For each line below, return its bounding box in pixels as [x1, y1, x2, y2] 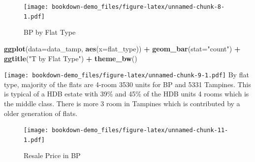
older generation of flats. [4, 108, 78, 118]
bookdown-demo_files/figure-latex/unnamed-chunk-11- [52, 127, 228, 134]
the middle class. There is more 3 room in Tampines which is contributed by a [4, 98, 240, 108]
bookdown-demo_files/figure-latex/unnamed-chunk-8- [52, 3, 225, 10]
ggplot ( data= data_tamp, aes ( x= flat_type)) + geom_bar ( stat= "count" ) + [4, 43, 241, 53]
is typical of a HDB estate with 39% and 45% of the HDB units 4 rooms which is [4, 89, 249, 99]
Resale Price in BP [24, 150, 81, 161]
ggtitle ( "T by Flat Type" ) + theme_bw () [4, 53, 137, 63]
